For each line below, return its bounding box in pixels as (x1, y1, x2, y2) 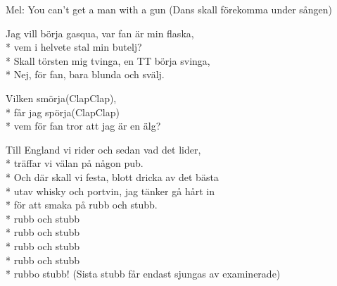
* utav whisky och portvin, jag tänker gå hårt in (6, 183, 215, 198)
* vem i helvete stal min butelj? (6, 39, 142, 54)
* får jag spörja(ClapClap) (6, 104, 120, 119)
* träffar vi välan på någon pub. (6, 156, 144, 170)
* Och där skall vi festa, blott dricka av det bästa (6, 169, 219, 184)
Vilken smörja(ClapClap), (6, 90, 117, 105)
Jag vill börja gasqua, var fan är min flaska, (6, 25, 194, 40)
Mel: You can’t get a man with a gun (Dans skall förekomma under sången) (6, 2, 333, 16)
